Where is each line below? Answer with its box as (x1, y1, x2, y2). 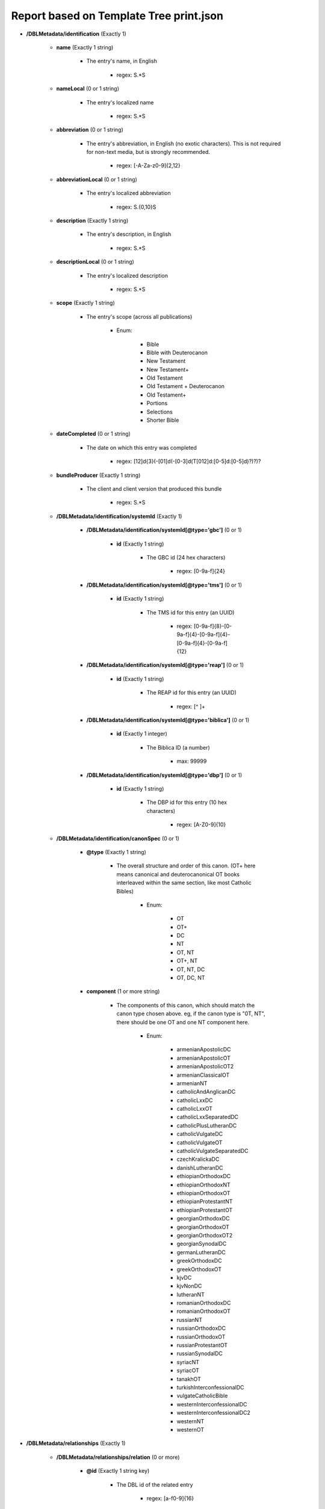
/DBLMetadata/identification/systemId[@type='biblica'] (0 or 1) (86, 716, 250, 724)
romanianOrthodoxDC (176, 1300, 231, 1307)
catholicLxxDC (176, 1096, 213, 1104)
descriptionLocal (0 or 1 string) (56, 258, 135, 266)
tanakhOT (176, 1375, 201, 1382)
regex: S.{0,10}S (116, 203, 156, 211)
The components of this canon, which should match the (116, 1001, 255, 1009)
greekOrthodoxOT (176, 1265, 222, 1273)
